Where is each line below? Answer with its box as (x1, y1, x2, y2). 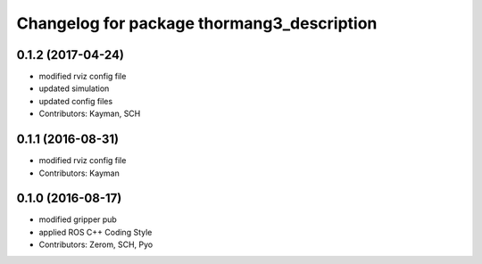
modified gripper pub (38, 214, 118, 225)
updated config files (38, 95, 113, 106)
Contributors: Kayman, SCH (38, 108, 141, 120)
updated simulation (38, 83, 110, 94)
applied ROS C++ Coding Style (38, 227, 153, 237)
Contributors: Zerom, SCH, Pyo (38, 239, 154, 250)
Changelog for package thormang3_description (16, 13, 378, 33)
